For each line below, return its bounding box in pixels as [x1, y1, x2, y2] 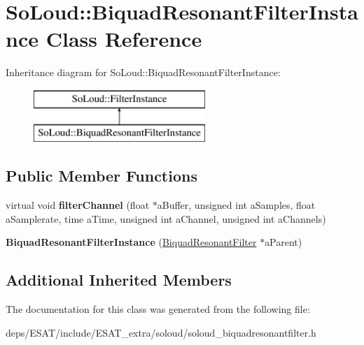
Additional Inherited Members [6, 269, 232, 291]
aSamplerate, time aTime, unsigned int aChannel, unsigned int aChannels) [6, 211, 326, 226]
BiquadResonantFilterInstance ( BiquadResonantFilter [6, 235, 257, 249]
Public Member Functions [6, 165, 197, 186]
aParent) [265, 235, 302, 249]
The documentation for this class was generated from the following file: [6, 302, 310, 316]
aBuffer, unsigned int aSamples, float [157, 198, 316, 212]
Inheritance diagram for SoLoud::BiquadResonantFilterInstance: [6, 65, 281, 80]
